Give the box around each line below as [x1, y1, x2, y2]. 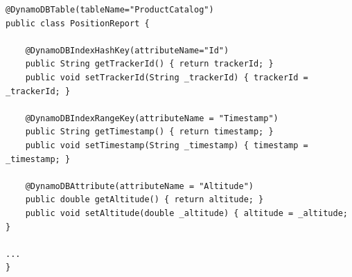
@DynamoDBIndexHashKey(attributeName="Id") [25, 45, 229, 55]
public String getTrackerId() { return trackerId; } [25, 59, 274, 69]
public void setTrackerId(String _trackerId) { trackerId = [25, 72, 308, 82]
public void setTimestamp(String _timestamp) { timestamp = [25, 140, 308, 150]
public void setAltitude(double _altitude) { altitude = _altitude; [25, 208, 348, 218]
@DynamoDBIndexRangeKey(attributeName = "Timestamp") [25, 113, 279, 123]
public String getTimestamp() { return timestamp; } [25, 127, 274, 137]
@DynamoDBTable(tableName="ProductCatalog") [6, 5, 214, 15]
